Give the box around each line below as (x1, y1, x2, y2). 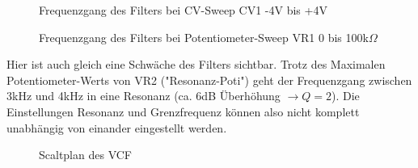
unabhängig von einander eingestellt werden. (6, 119, 227, 136)
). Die (331, 87, 360, 104)
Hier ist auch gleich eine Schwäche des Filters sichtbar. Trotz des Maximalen (6, 56, 386, 73)
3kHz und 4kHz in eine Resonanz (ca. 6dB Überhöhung (6, 87, 281, 104)
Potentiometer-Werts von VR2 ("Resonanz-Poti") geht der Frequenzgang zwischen (6, 71, 412, 88)
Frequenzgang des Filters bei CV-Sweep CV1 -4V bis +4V (39, 2, 327, 18)
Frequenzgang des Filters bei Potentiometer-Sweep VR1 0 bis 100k (39, 28, 369, 45)
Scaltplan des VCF (39, 146, 132, 163)
